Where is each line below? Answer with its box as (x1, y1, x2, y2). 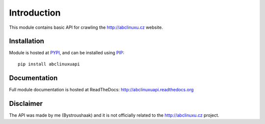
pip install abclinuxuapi (18, 61, 80, 67)
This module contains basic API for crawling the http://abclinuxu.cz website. (9, 24, 163, 30)
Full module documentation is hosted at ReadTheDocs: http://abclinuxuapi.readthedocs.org (9, 86, 194, 92)
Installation (9, 37, 44, 45)
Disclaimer (9, 99, 43, 107)
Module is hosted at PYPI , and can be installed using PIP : (9, 50, 125, 56)
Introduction (9, 7, 61, 18)
